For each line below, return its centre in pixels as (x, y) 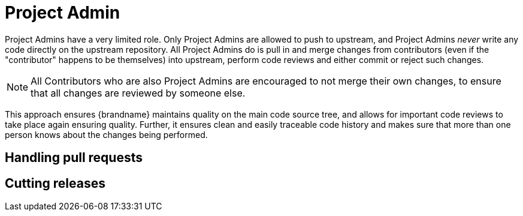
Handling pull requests (74, 158)
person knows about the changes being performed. (106, 134)
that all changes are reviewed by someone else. (138, 93)
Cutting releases (55, 183)
